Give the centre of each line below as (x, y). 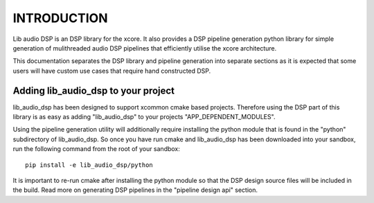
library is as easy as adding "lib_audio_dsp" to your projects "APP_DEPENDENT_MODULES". (144, 117)
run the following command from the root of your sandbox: (96, 149)
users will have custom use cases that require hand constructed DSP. (112, 71)
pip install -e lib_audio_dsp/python (89, 165)
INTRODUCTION (60, 18)
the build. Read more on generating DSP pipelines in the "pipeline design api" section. (135, 190)
